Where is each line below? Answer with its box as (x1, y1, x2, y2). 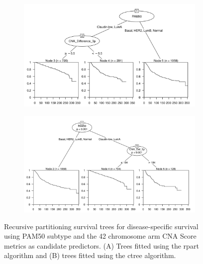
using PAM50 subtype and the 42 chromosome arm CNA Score (4, 231, 197, 241)
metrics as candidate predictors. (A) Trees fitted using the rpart (4, 240, 199, 251)
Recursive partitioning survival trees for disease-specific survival (4, 221, 199, 231)
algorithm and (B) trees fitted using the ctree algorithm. (4, 250, 176, 261)
